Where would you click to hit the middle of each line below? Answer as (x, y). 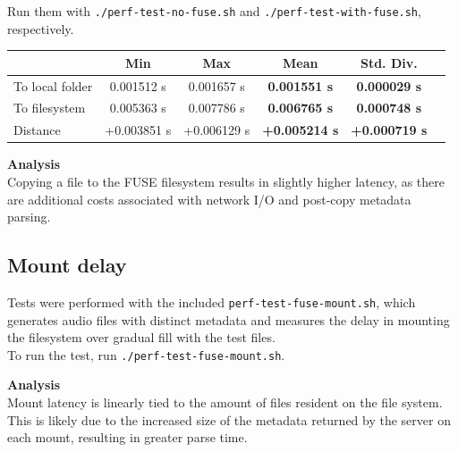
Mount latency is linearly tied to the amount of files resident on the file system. (225, 402)
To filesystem (50, 108)
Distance (37, 130)
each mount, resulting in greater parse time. (127, 437)
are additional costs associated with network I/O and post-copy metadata (209, 199)
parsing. (29, 217)
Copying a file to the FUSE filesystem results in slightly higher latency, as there (226, 181)
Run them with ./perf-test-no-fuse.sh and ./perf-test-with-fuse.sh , (214, 11)
